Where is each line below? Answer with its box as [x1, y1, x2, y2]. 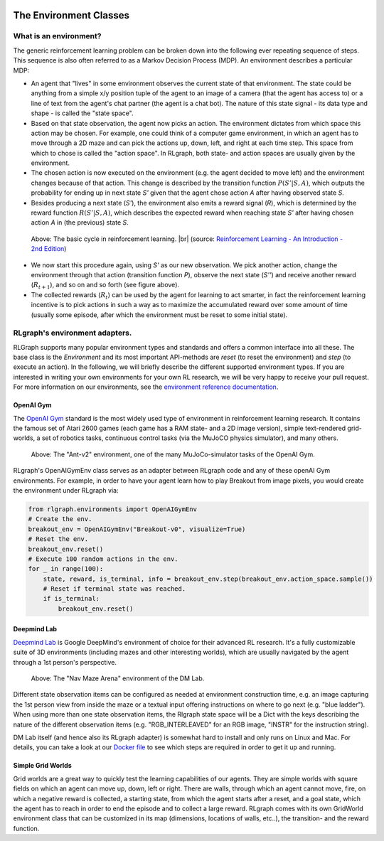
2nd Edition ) [31, 245, 67, 253]
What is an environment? [13, 31, 102, 41]
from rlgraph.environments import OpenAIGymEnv [28, 505, 197, 513]
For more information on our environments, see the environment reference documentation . [13, 382, 279, 391]
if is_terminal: [43, 594, 100, 603]
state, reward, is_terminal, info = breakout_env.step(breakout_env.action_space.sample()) [43, 574, 373, 583]
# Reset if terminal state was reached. [43, 585, 186, 593]
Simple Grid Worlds [13, 761, 73, 770]
